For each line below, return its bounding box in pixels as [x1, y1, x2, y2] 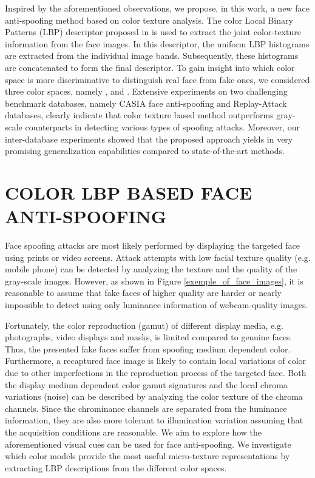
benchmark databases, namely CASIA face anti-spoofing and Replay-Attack [5, 96, 287, 109]
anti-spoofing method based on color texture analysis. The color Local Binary [5, 13, 293, 26]
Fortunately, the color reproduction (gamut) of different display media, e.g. [5, 318, 284, 331]
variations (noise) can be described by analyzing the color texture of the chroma [5, 390, 303, 403]
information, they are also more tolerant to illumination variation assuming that [5, 414, 303, 426]
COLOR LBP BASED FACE [5, 180, 252, 204]
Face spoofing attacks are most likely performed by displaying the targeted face [5, 239, 300, 252]
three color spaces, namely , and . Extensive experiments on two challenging [5, 85, 288, 98]
